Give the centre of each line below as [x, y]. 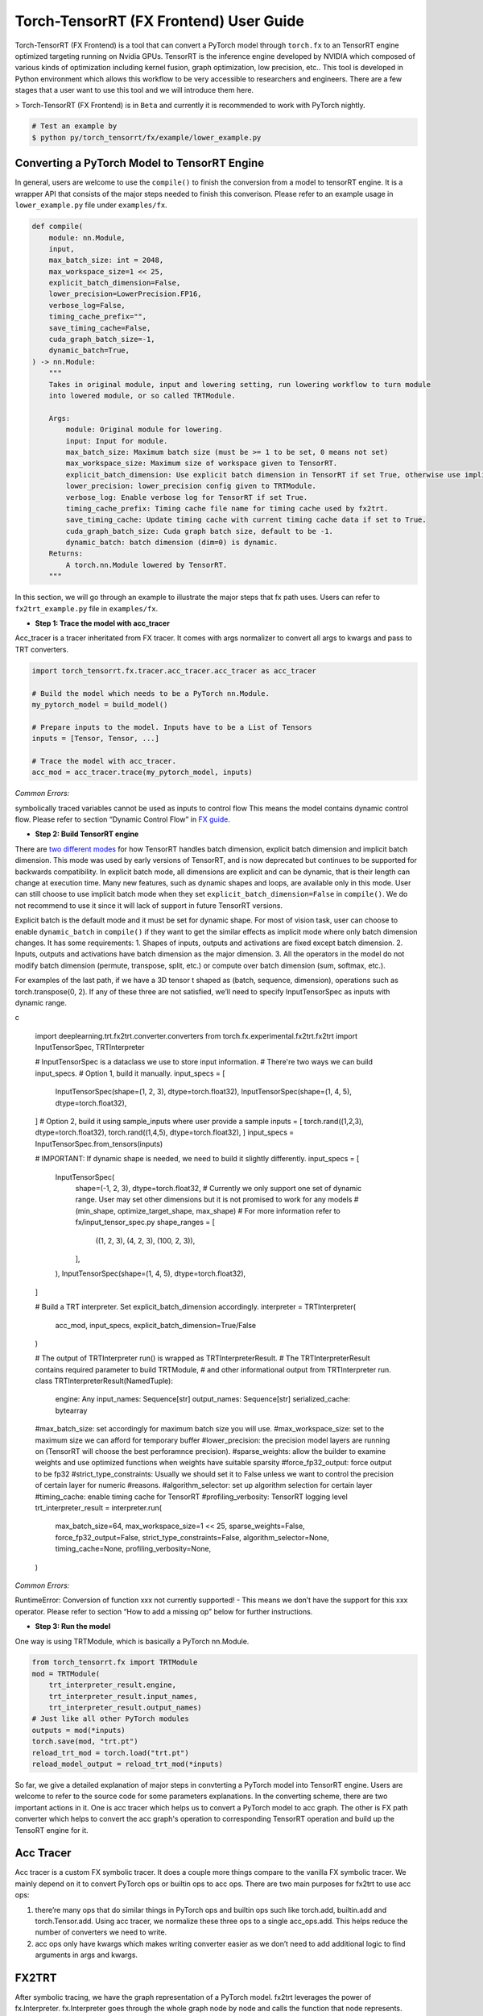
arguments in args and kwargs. [87, 1955]
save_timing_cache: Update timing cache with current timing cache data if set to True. [246, 520]
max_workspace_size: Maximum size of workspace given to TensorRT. [202, 463]
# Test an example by [74, 126]
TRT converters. [42, 649]
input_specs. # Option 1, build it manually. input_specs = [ [130, 1073]
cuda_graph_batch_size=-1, [102, 339]
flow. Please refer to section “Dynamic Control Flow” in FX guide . [123, 819]
